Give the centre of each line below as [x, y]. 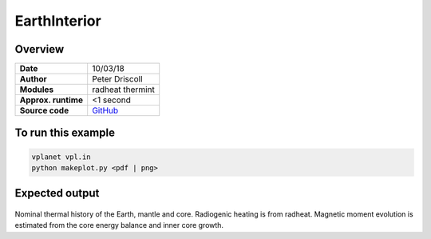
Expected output [57, 193]
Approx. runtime [51, 100]
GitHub [105, 110]
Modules [37, 90]
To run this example [65, 133]
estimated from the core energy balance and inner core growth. [119, 225]
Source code [44, 110]
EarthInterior [58, 21]
